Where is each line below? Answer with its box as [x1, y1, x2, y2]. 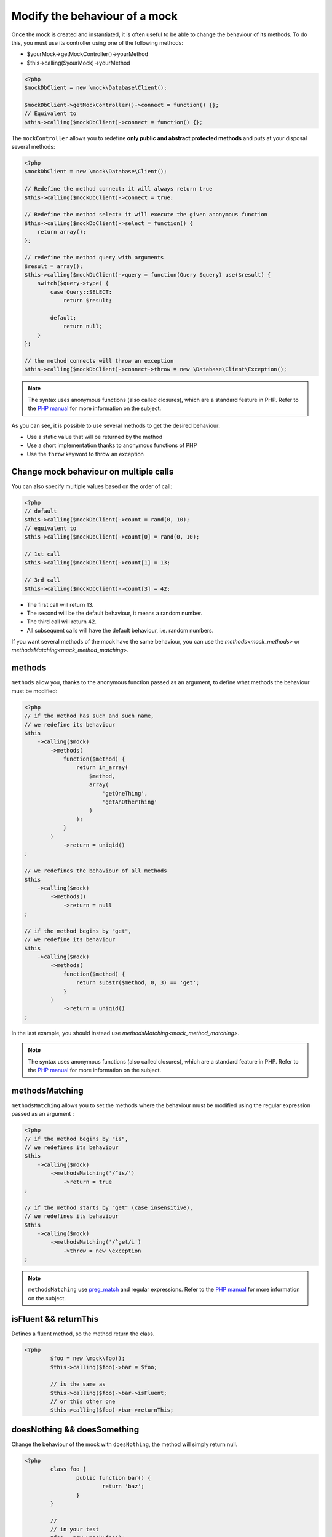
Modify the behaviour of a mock [11, 9, 178, 23]
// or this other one [50, 1398, 116, 1405]
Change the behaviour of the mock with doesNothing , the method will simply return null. [11, 1440, 238, 1448]
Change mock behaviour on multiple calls [11, 466, 174, 476]
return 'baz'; [101, 1483, 144, 1490]
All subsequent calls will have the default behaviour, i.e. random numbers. [26, 626, 214, 634]
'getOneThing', [101, 790, 148, 797]
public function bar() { [76, 1474, 151, 1481]
